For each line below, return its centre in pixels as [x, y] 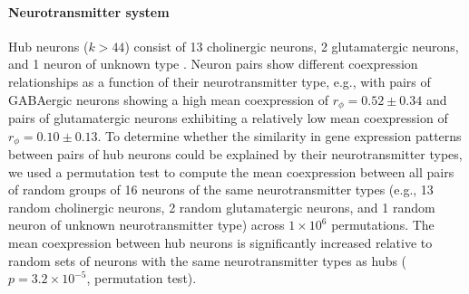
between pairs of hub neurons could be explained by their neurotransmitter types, [235, 154]
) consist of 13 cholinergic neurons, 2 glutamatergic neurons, [292, 46]
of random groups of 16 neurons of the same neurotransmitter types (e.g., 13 [221, 190]
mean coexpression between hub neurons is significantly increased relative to [220, 243]
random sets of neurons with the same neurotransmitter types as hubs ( [208, 260]
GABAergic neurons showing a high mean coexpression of [169, 99]
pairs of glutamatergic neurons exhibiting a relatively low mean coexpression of [228, 118]
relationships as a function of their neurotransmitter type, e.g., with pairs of [220, 81]
